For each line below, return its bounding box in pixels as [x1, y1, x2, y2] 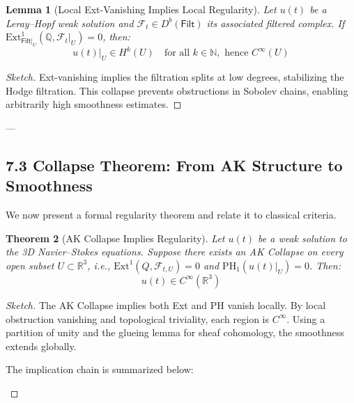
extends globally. [6, 338, 77, 353]
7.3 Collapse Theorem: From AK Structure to [6, 154, 343, 175]
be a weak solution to [258, 230, 347, 245]
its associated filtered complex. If [206, 15, 345, 30]
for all [164, 48, 190, 58]
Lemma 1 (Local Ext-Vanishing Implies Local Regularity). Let [6, 2, 277, 16]
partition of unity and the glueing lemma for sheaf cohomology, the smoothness [6, 325, 344, 340]
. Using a [286, 311, 325, 326]
